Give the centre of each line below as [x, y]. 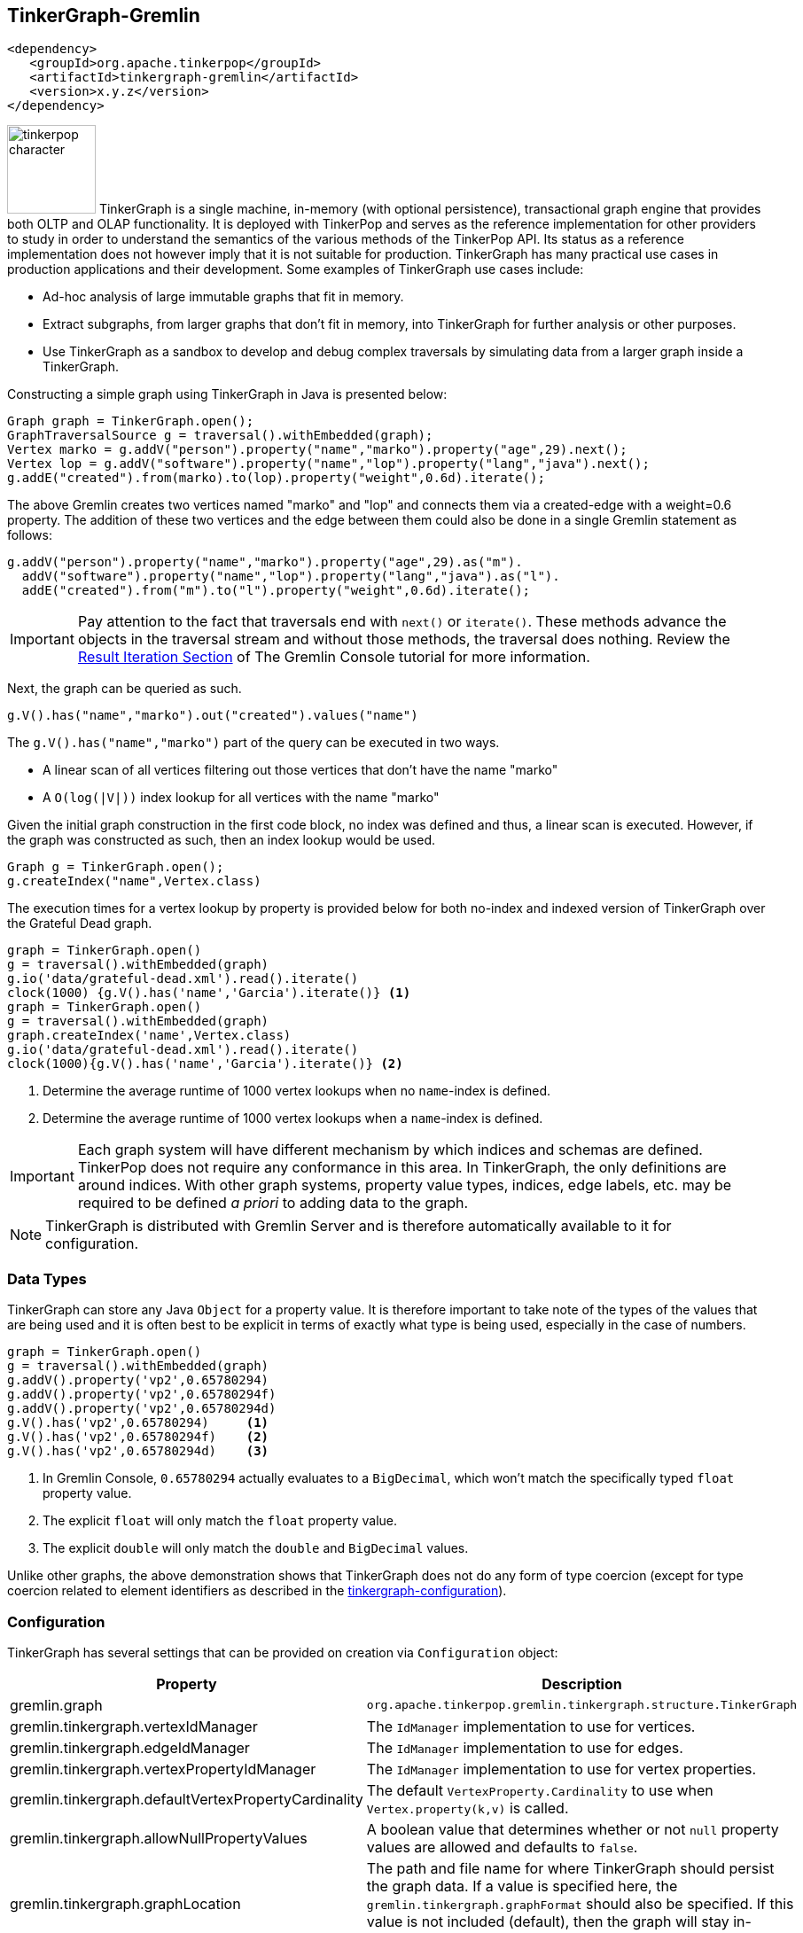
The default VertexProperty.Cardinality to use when [540, 1790]
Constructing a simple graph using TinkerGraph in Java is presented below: [227, 394]
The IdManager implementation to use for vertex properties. [561, 1769]
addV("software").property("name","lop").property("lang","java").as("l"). [291, 577]
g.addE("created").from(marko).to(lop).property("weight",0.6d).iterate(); [276, 478]
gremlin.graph [56, 1705]
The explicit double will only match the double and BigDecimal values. [256, 1548]
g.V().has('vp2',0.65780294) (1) [138, 1423]
